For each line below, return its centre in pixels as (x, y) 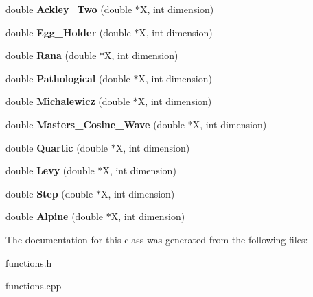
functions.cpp (34, 286)
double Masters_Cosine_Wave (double (95, 124)
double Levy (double (50, 170)
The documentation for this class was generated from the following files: (157, 239)
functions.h (29, 262)
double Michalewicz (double (68, 101)
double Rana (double (51, 55)
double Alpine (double (55, 216)
